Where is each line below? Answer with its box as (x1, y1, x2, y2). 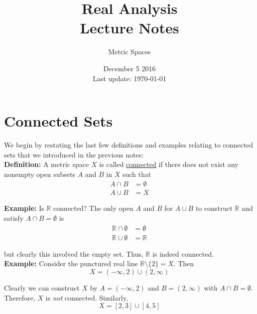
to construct (195, 203, 233, 213)
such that (122, 168, 151, 179)
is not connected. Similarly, (45, 292, 128, 303)
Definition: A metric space (4, 159, 89, 169)
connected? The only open (53, 203, 133, 213)
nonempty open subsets (4, 168, 75, 179)
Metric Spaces (108, 46, 151, 57)
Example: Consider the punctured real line (4, 258, 138, 269)
